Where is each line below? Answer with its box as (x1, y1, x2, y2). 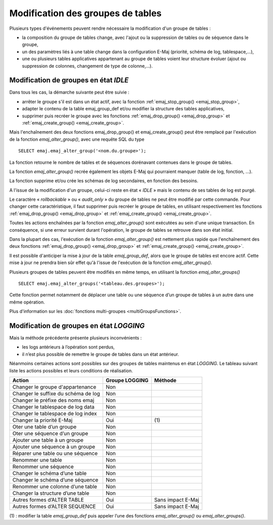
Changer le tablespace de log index (12, 410, 97, 417)
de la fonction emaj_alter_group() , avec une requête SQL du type (9, 136, 145, 142)
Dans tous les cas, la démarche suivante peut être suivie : (9, 89, 130, 96)
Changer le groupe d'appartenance (12, 383, 97, 390)
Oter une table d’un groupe (12, 423, 77, 430)
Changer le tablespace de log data (12, 404, 95, 411)
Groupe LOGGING (105, 377, 149, 384)
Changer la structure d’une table (12, 490, 89, 497)
